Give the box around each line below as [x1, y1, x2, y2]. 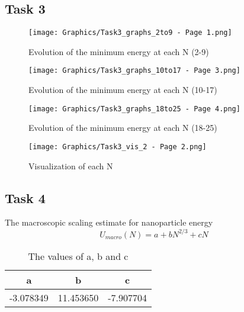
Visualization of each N [28, 159, 113, 172]
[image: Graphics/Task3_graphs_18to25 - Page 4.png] [28, 104, 240, 113]
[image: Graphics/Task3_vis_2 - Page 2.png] [28, 142, 207, 151]
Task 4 [5, 188, 46, 207]
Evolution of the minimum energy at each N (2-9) [28, 45, 209, 57]
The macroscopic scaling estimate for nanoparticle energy [5, 216, 213, 229]
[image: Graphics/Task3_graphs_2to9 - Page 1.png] [28, 28, 232, 37]
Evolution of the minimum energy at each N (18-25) [28, 121, 217, 134]
